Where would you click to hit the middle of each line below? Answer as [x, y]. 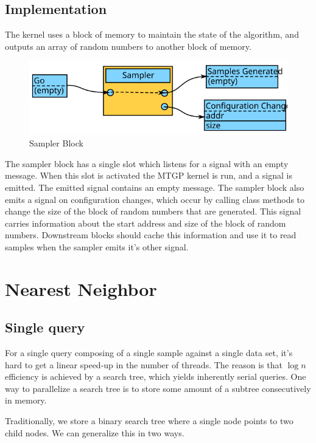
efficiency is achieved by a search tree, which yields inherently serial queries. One [156, 376]
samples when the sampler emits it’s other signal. [97, 246]
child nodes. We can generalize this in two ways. [95, 432]
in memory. [26, 400]
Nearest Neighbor [81, 288]
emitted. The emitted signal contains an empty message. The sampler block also [155, 187]
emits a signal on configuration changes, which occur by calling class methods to [155, 199]
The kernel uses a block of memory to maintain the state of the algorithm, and [152, 34]
